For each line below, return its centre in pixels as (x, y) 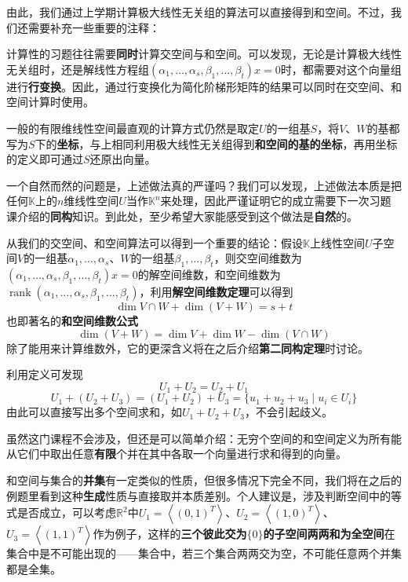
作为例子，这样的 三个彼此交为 (170, 534)
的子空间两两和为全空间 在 (329, 534)
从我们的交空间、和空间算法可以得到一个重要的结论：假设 (155, 242)
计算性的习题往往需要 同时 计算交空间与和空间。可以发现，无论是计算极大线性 (204, 54)
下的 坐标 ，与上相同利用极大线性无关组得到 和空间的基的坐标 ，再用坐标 (216, 143)
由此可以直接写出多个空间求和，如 (94, 412)
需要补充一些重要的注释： (94, 27)
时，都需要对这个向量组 (341, 69)
